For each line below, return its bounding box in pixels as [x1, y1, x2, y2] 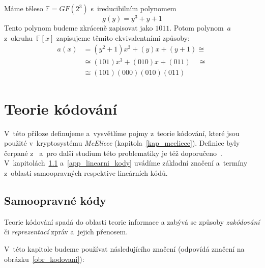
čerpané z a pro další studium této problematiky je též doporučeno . [4, 147, 222, 158]
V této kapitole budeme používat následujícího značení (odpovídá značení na [4, 243, 245, 254]
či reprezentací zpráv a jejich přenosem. [4, 226, 128, 237]
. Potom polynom [169, 22, 224, 33]
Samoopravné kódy [4, 192, 106, 208]
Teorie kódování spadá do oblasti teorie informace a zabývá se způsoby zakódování [4, 216, 260, 227]
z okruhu [4, 32, 33, 43]
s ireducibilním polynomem [91, 3, 176, 13]
